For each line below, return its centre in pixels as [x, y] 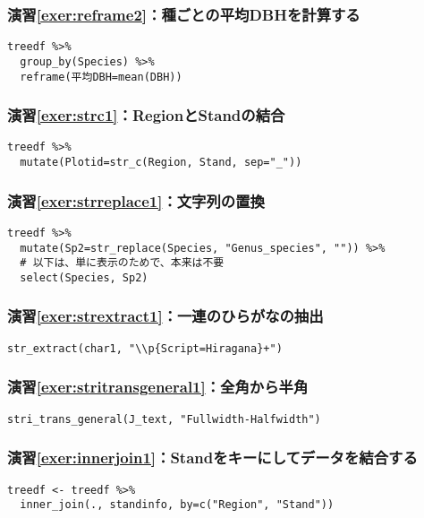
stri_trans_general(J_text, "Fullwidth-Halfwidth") [164, 419]
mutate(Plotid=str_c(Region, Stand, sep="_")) [161, 163]
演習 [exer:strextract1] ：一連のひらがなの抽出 [165, 316]
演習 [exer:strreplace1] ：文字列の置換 [136, 200]
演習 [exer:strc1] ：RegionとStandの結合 [146, 115]
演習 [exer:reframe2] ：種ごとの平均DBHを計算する [184, 14]
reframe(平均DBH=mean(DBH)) [101, 77]
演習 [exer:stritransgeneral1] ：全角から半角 [158, 387]
